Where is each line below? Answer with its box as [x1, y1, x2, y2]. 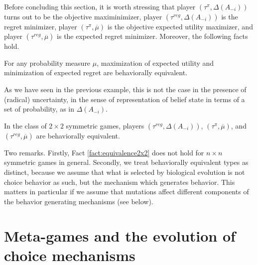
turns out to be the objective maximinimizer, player [4, 11, 162, 21]
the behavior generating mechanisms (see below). [4, 196, 153, 206]
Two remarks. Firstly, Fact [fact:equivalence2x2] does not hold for [4, 147, 204, 157]
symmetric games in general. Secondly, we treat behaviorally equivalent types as [4, 157, 249, 167]
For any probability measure [4, 57, 91, 68]
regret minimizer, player [4, 21, 77, 31]
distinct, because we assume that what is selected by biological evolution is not [4, 166, 245, 177]
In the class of [4, 120, 47, 131]
